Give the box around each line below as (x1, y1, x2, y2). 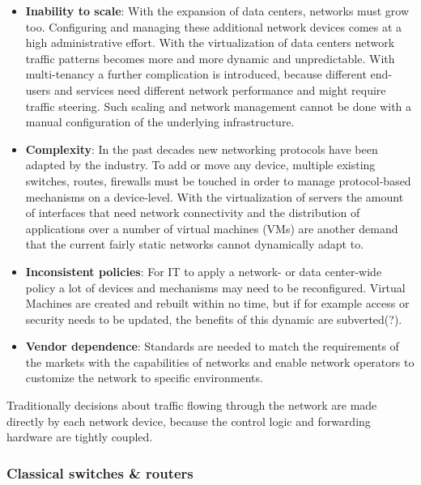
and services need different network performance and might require (53, 81, 386, 98)
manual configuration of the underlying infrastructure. (25, 113, 295, 130)
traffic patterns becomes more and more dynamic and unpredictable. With (25, 49, 395, 66)
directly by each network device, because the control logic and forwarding (6, 412, 371, 429)
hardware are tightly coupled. (6, 428, 153, 445)
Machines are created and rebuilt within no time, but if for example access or (25, 295, 410, 312)
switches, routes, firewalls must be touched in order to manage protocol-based (25, 172, 411, 189)
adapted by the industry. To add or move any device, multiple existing (25, 156, 376, 173)
